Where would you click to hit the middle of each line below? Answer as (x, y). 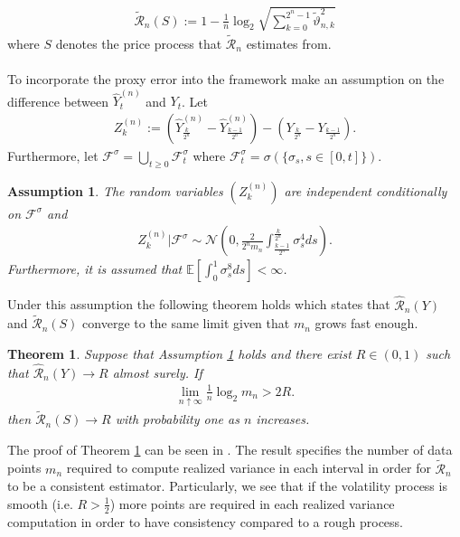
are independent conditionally (366, 190)
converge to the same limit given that (186, 323)
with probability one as (177, 419)
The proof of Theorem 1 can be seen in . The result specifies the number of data (230, 449)
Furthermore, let (53, 155)
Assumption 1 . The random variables (115, 190)
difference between (58, 101)
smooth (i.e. (40, 503)
